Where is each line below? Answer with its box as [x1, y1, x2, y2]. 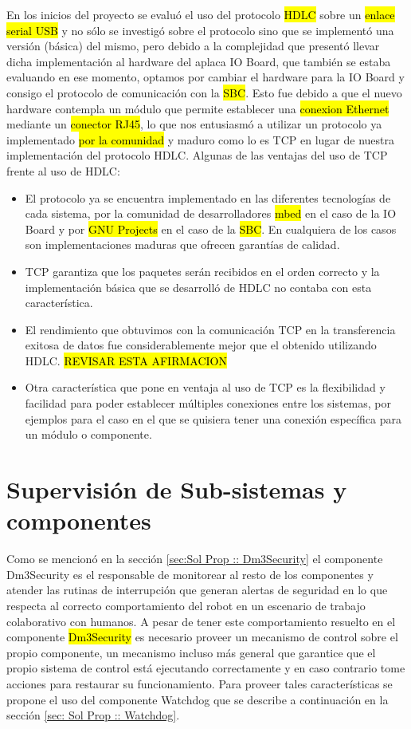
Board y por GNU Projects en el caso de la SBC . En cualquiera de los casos [25, 220, 397, 237]
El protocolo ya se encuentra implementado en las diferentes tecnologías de [25, 189, 391, 206]
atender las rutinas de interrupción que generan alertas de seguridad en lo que [6, 581, 388, 598]
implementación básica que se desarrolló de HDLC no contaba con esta [25, 278, 372, 295]
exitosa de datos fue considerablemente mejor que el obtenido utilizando [25, 337, 377, 353]
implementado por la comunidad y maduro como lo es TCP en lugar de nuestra [6, 131, 395, 148]
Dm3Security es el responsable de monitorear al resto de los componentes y [6, 565, 374, 582]
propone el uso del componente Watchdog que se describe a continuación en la [6, 691, 389, 707]
